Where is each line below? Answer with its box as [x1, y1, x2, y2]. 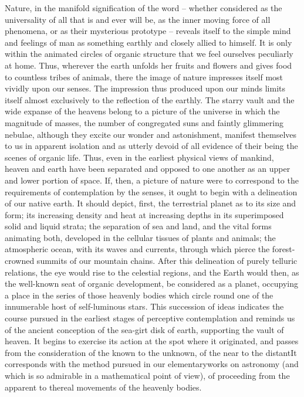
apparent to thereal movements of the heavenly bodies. [5, 381, 202, 393]
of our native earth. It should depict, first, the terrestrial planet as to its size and [5, 197, 296, 209]
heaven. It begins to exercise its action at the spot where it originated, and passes [5, 335, 299, 347]
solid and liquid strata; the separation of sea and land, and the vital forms [5, 220, 272, 232]
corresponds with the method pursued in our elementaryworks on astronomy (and [5, 358, 299, 370]
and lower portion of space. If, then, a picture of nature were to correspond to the [5, 174, 299, 186]
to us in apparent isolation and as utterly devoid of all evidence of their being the [5, 140, 298, 152]
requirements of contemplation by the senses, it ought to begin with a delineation [5, 185, 298, 198]
